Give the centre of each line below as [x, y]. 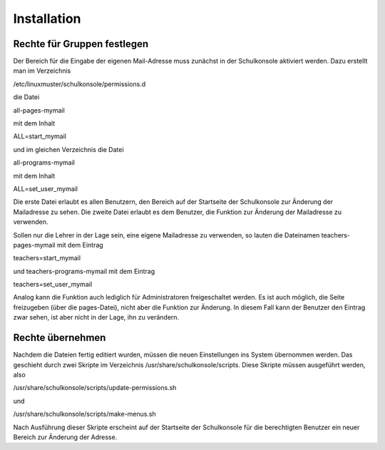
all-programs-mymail [44, 163]
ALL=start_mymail [40, 136]
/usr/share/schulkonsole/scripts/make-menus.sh [84, 414]
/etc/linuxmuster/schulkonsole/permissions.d [79, 84]
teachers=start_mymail [47, 258]
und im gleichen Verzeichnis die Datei [68, 149]
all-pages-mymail [39, 110]
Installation [47, 19]
